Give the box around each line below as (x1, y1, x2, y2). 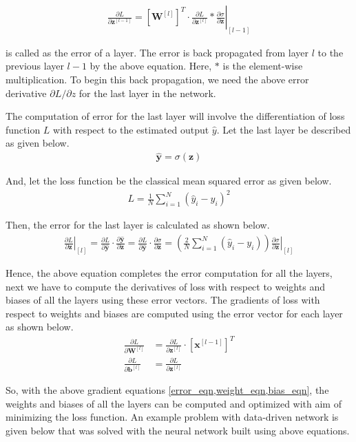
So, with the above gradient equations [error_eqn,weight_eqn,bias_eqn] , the (6, 383, 329, 397)
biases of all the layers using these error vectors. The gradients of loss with (6, 293, 320, 307)
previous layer (6, 59, 64, 73)
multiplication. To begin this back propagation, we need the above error (6, 72, 309, 87)
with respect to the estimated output (53, 122, 209, 136)
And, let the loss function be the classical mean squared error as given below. (6, 173, 332, 188)
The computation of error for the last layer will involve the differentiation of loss (6, 109, 345, 123)
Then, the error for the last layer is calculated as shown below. (6, 218, 270, 232)
